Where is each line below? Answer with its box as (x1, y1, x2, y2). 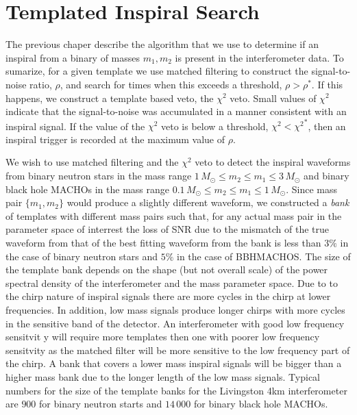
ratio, (29, 77, 52, 91)
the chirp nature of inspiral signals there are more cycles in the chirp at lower (5, 289, 331, 303)
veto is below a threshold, (160, 118, 269, 133)
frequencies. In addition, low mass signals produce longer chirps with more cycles (5, 302, 345, 316)
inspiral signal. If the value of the (5, 118, 145, 133)
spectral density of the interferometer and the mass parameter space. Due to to (5, 275, 338, 290)
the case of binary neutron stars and (5, 249, 158, 263)
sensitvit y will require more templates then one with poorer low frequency (5, 329, 320, 344)
